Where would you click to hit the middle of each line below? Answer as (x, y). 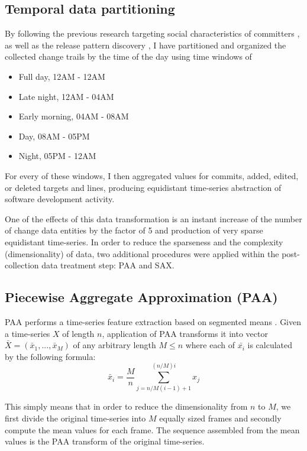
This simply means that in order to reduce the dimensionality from (126, 406)
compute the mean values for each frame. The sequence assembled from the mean (152, 429)
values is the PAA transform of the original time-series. (105, 441)
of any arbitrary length (114, 345)
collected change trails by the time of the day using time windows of (128, 56)
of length (78, 333)
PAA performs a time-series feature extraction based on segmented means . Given (153, 321)
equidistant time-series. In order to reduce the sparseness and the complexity (144, 241)
